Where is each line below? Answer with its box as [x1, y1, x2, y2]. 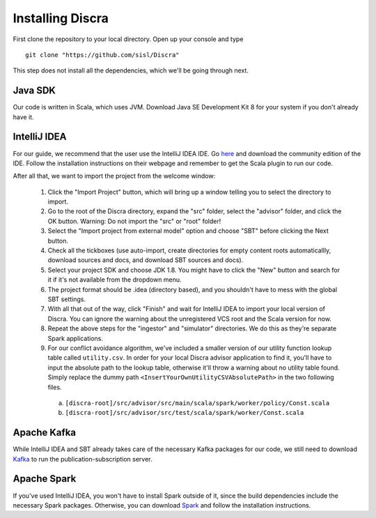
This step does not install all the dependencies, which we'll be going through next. [13, 66, 249, 75]
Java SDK [13, 84, 56, 97]
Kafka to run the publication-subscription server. [13, 455, 152, 463]
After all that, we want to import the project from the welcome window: [13, 172, 216, 181]
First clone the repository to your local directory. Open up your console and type [13, 35, 244, 43]
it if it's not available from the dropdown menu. [47, 275, 182, 284]
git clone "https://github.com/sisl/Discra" [25, 51, 180, 59]
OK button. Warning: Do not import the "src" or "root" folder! [47, 217, 221, 225]
